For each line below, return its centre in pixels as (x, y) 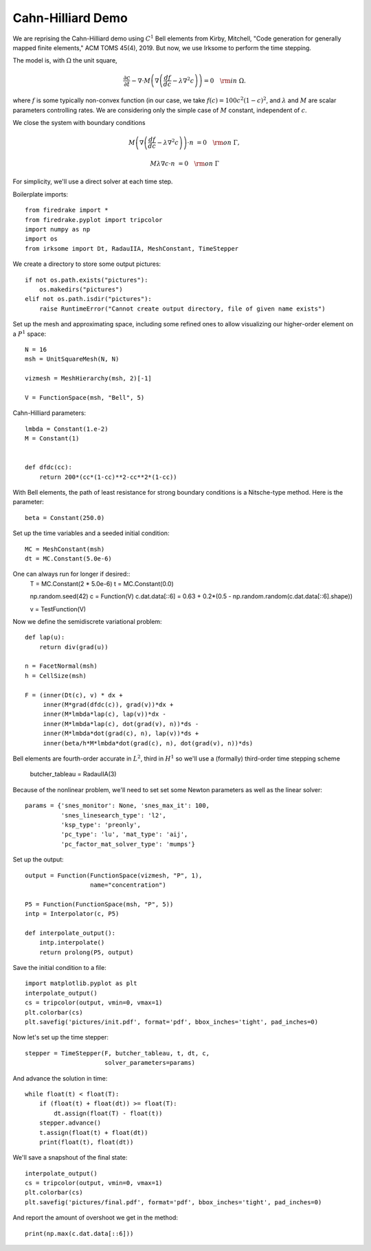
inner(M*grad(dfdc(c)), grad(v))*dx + (108, 705)
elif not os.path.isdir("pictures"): (89, 299)
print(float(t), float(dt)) (86, 1142)
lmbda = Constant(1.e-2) (67, 429)
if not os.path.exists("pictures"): (87, 280)
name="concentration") (128, 885)
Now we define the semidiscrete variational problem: (87, 621)
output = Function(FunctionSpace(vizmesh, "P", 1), (114, 875)
